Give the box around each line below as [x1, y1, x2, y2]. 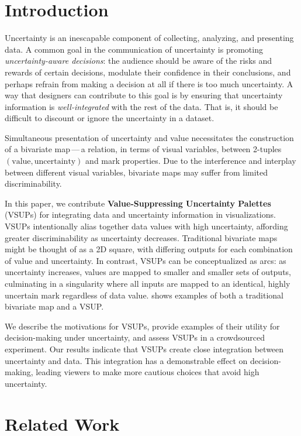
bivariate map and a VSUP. [5, 300, 104, 313]
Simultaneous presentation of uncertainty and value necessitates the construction [5, 131, 294, 143]
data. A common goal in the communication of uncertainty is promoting [5, 43, 263, 55]
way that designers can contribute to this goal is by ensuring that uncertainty [5, 89, 283, 101]
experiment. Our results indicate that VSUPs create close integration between [5, 342, 284, 355]
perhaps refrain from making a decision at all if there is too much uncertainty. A [5, 77, 293, 90]
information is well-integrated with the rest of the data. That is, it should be [5, 100, 278, 112]
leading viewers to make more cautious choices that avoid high [36, 366, 260, 378]
